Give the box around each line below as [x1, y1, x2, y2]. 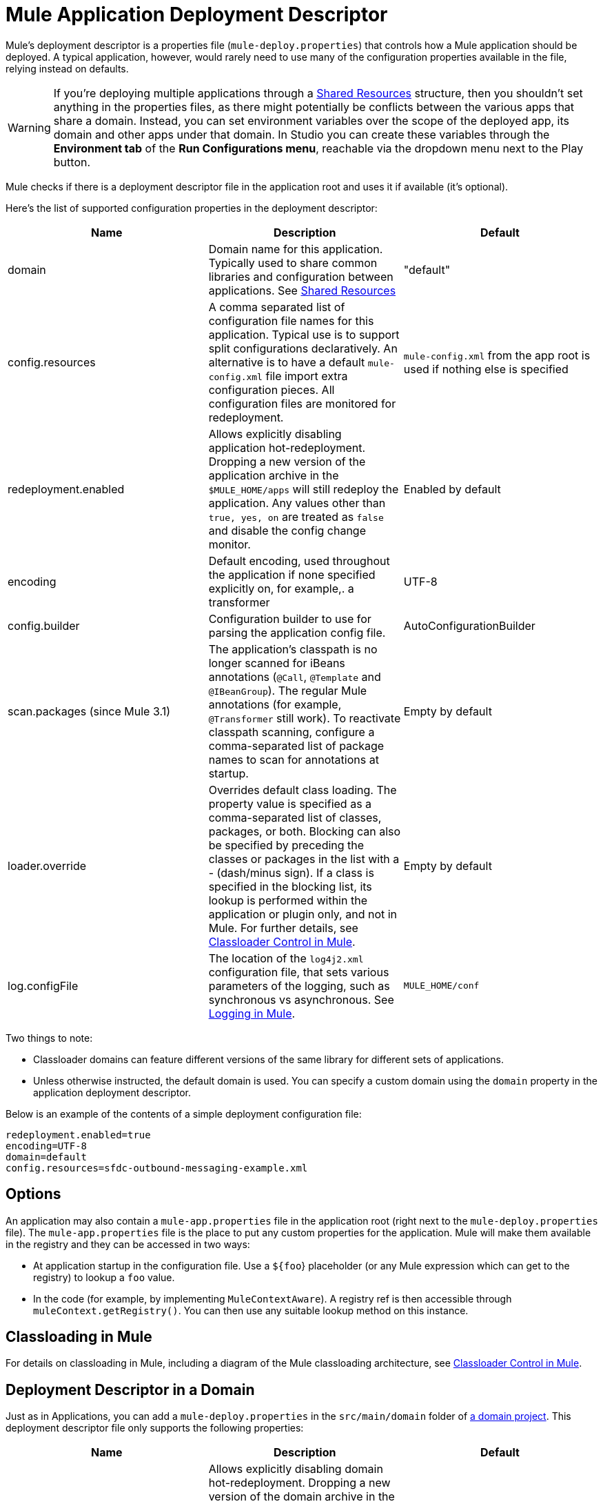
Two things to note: [6, 1031, 93, 1044]
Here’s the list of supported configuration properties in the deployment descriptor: [6, 201, 378, 214]
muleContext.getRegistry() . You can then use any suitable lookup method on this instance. [33, 1304, 469, 1316]
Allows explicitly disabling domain [208, 1462, 383, 1476]
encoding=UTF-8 [6, 1140, 88, 1151]
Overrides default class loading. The [208, 782, 397, 797]
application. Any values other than [208, 495, 386, 510]
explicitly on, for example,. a [208, 581, 354, 595]
